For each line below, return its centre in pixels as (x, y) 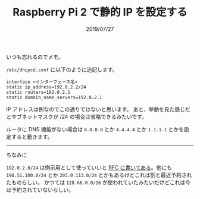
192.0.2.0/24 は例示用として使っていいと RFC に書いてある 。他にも (89, 168)
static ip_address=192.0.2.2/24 (46, 87)
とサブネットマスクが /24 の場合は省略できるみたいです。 (77, 116)
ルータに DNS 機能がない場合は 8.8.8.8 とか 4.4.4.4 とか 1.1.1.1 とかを (95, 129)
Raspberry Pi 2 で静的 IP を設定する (100, 12)
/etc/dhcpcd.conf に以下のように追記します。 (62, 70)
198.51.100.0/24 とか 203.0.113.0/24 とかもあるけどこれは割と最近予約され (99, 175)
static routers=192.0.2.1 (38, 92)
